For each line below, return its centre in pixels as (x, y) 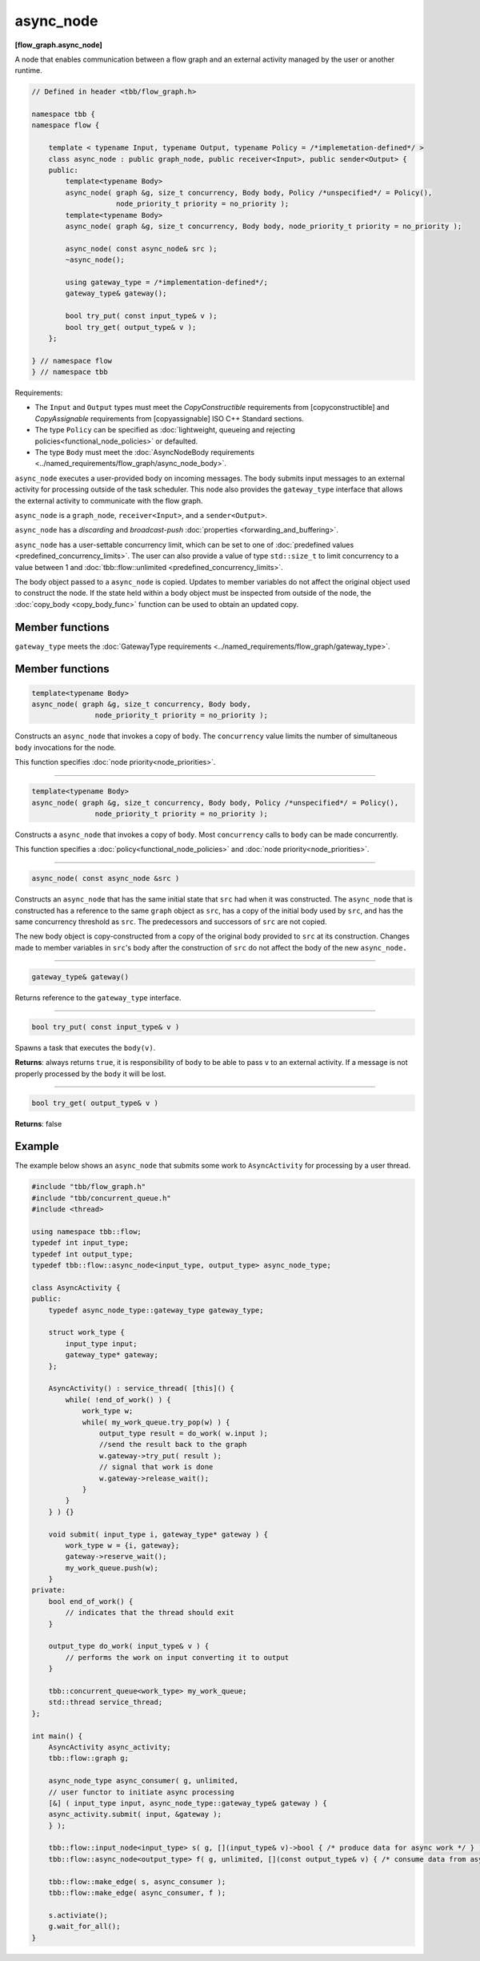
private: (49, 1590)
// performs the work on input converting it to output (177, 1657)
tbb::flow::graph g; (89, 1758)
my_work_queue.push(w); (112, 1568)
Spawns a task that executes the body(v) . (85, 1047)
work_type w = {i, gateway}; (122, 1545)
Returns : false (38, 1123)
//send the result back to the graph (173, 1445)
